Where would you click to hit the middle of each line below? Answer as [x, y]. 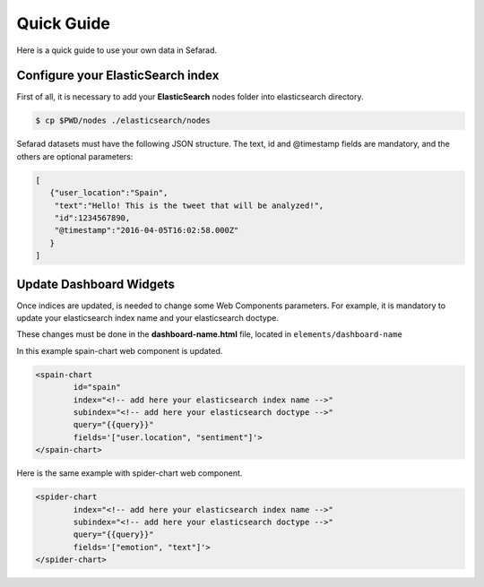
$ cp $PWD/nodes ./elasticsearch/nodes [123, 121]
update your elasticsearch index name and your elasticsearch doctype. [148, 318]
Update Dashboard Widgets [95, 284]
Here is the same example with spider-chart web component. [130, 473]
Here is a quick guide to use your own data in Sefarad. [117, 50]
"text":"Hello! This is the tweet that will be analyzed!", [189, 205]
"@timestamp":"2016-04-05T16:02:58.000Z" [147, 230]
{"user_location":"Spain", [109, 193]
